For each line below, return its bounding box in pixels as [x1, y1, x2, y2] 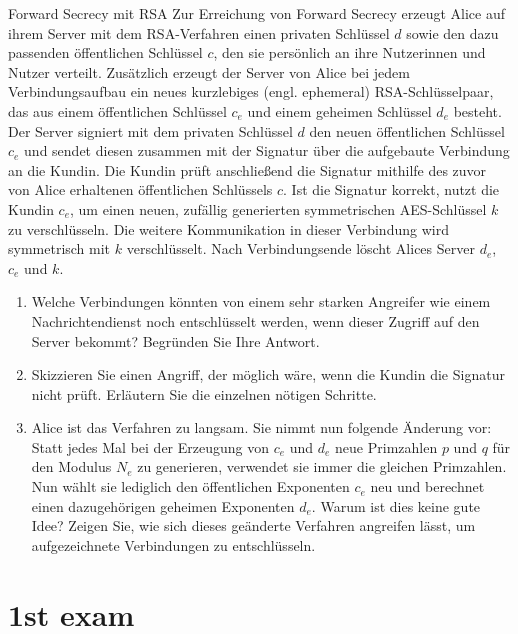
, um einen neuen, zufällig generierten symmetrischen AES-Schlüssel [70, 198, 487, 219]
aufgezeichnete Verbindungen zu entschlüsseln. [31, 534, 316, 555]
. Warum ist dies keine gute [311, 495, 481, 516]
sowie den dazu [406, 22, 499, 43]
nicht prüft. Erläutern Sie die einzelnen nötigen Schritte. [31, 383, 377, 404]
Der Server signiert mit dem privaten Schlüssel [8, 120, 293, 141]
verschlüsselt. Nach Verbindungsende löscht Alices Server [126, 238, 475, 259]
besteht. [453, 100, 502, 121]
